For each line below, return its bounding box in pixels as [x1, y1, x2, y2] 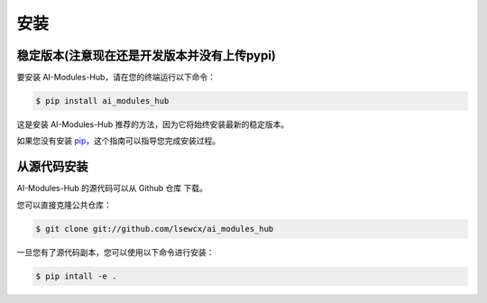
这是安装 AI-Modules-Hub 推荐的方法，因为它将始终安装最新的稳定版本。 [16, 119, 289, 130]
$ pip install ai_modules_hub [35, 96, 170, 106]
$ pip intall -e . [35, 271, 117, 281]
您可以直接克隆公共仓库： [16, 199, 112, 210]
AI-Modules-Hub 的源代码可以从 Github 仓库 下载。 [16, 183, 207, 194]
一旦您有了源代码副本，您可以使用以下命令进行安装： [16, 246, 215, 257]
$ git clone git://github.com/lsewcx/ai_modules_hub [35, 224, 274, 234]
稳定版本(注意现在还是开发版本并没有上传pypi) [16, 48, 277, 63]
